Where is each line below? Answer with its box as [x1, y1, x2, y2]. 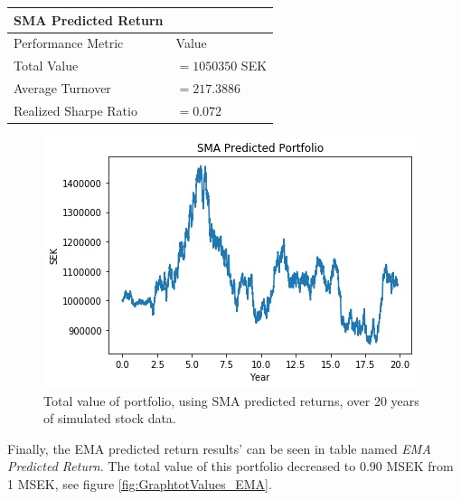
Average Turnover [14, 79, 111, 98]
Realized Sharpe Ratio [14, 100, 137, 119]
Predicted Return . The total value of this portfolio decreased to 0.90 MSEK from [7, 457, 454, 476]
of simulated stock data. [43, 409, 176, 428]
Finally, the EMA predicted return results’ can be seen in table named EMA [7, 439, 431, 458]
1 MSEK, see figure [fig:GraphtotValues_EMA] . [7, 474, 272, 493]
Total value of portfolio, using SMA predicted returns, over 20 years [43, 391, 419, 410]
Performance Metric [14, 33, 124, 52]
